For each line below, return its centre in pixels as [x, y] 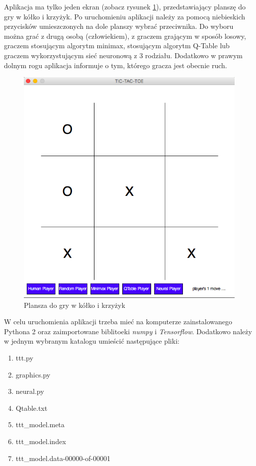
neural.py [30, 391]
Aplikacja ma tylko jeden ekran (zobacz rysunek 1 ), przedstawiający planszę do [125, 6]
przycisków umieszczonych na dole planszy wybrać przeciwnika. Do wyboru [119, 26]
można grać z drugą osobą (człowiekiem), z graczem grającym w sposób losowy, [125, 36]
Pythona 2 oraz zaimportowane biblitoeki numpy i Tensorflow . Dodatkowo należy [128, 331]
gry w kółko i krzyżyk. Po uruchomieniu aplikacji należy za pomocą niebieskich [125, 16]
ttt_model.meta [40, 424]
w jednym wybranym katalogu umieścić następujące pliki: [92, 341]
